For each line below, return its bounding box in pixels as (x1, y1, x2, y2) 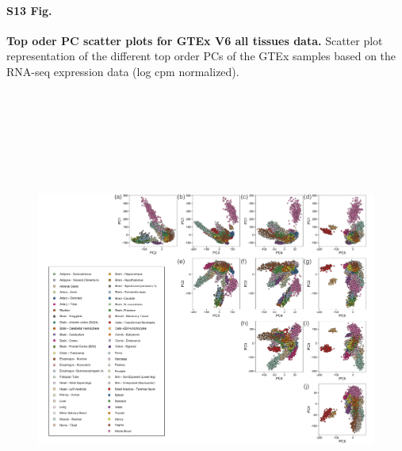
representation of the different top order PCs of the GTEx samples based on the (6, 48, 396, 64)
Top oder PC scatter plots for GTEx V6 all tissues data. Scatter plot (6, 32, 383, 48)
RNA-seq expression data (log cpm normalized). (6, 63, 239, 79)
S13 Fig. (6, 2, 52, 18)
